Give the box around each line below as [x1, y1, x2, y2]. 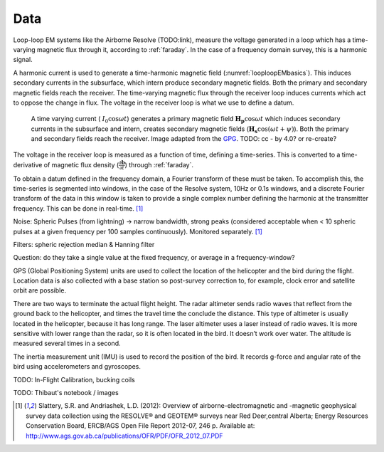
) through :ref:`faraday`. [124, 160, 194, 169]
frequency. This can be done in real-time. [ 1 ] [13, 204, 144, 213]
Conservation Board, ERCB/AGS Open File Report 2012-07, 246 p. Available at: [26, 421, 255, 430]
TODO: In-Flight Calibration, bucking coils [13, 375, 135, 384]
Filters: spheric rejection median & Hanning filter [13, 240, 155, 248]
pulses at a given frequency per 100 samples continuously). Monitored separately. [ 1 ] [13, 227, 263, 236]
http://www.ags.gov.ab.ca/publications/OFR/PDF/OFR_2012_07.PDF [26, 431, 223, 440]
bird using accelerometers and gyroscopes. [13, 362, 142, 371]
